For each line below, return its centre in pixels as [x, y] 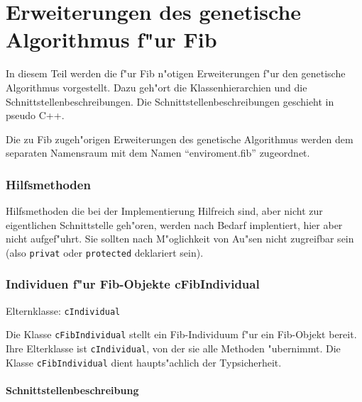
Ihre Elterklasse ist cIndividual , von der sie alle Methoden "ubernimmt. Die [173, 348]
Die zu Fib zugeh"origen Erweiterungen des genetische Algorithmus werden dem [180, 139]
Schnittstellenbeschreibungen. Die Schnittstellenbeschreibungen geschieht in [170, 101]
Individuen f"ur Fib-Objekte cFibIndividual [133, 284]
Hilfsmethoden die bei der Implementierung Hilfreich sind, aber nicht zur [164, 211]
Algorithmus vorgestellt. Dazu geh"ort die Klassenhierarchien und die [157, 87]
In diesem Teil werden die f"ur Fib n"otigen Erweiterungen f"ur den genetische [176, 73]
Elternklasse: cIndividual [63, 310]
